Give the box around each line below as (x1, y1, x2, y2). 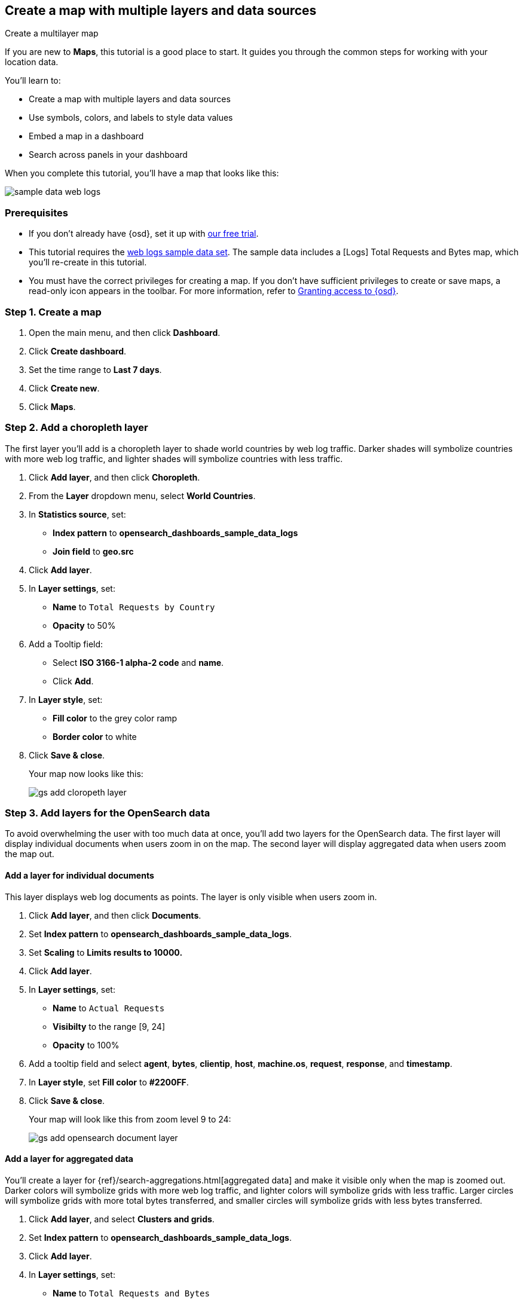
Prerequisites (5, 206, 68, 219)
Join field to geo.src (53, 546, 134, 556)
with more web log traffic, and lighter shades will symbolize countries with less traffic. (5, 453, 343, 464)
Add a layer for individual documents (5, 870, 154, 881)
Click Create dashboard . (29, 345, 127, 356)
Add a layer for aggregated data (5, 1154, 133, 1164)
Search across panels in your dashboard (29, 149, 188, 160)
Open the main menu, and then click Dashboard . (29, 327, 221, 338)
